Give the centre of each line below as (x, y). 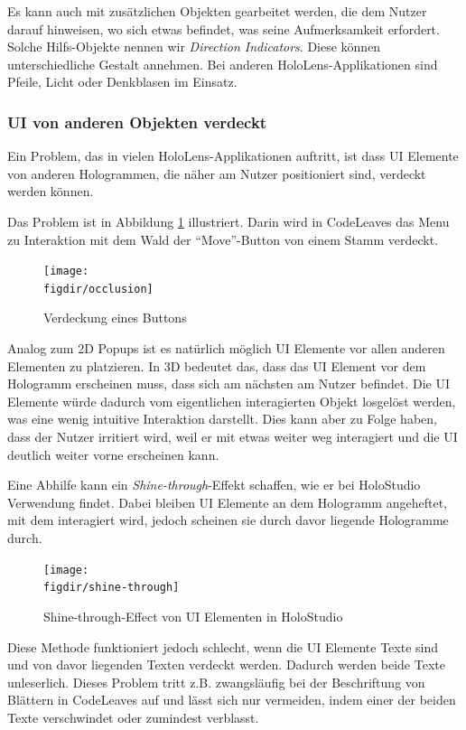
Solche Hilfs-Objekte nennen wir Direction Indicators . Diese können (194, 47)
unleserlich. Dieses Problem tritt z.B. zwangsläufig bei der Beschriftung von (216, 682)
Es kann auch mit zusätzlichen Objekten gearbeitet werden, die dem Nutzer (217, 11)
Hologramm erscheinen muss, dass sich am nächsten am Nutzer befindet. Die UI (228, 384)
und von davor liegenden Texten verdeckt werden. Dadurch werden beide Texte (226, 664)
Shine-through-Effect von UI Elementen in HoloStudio (193, 616)
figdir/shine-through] (112, 588)
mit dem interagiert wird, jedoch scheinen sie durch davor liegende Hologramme (228, 520)
